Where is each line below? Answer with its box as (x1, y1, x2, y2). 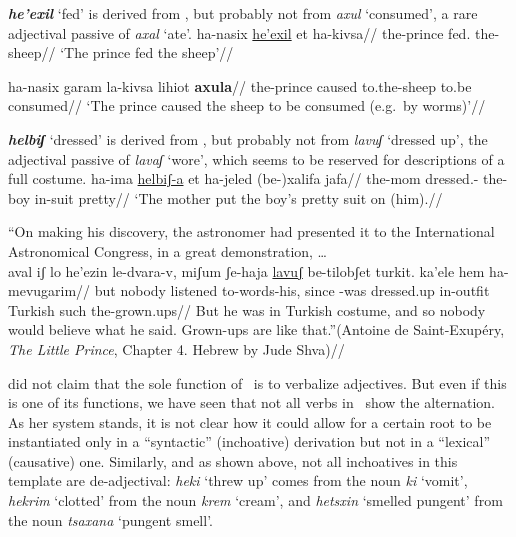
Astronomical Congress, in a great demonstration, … (8, 240, 328, 261)
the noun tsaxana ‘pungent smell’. (8, 509, 213, 530)
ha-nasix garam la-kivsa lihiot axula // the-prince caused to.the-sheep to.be (8, 75, 472, 96)
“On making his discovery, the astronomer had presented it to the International (8, 221, 495, 242)
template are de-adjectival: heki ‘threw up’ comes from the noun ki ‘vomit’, (8, 470, 468, 491)
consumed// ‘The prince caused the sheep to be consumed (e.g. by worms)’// (8, 95, 486, 116)
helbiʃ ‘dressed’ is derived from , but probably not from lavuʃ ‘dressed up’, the (8, 128, 488, 149)
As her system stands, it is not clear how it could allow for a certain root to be (8, 411, 492, 432)
